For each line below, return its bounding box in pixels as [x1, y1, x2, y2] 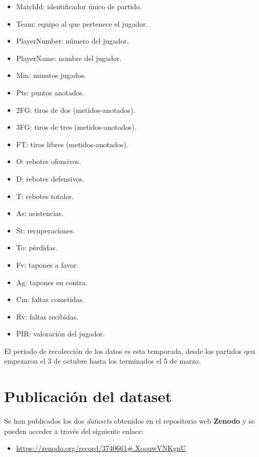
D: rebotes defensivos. [16, 173, 84, 184]
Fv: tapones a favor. [16, 259, 79, 270]
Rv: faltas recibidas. [16, 311, 79, 322]
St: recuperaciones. [16, 225, 75, 235]
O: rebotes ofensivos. [16, 156, 81, 167]
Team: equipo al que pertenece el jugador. [16, 18, 148, 29]
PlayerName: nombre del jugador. [16, 52, 122, 63]
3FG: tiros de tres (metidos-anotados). [16, 122, 137, 132]
